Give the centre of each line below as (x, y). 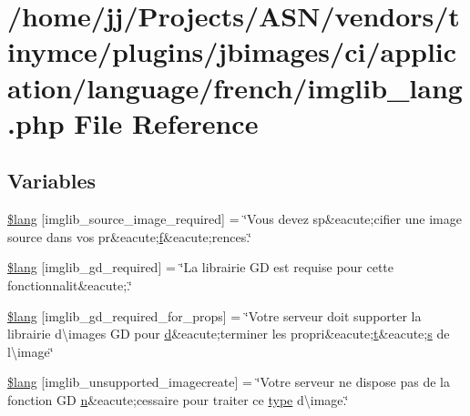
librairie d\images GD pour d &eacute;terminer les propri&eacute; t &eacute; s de (229, 334)
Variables (52, 181)
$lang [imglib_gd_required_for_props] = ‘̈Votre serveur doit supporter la (215, 315)
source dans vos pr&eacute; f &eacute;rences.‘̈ (129, 236)
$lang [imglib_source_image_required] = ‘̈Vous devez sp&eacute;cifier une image (235, 219)
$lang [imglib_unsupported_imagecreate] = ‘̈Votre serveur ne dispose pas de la (229, 382)
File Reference (166, 122)
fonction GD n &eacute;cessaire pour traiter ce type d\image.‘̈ (178, 399)
